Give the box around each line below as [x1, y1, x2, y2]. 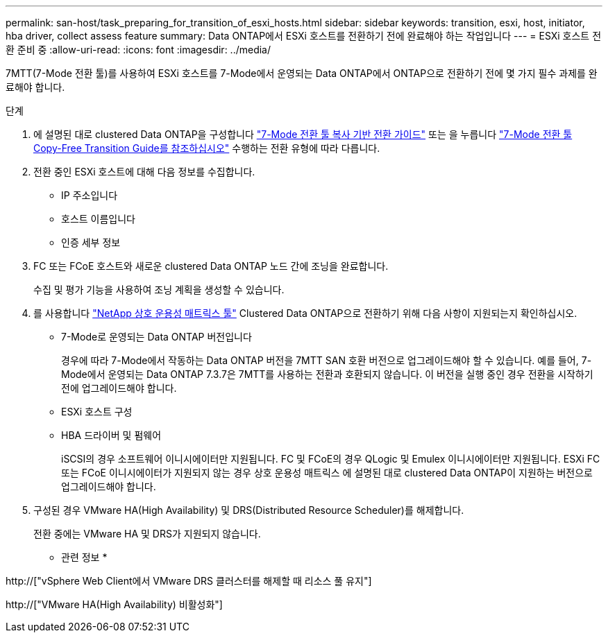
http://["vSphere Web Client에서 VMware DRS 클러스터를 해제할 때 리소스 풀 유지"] [6, 575, 372, 587]
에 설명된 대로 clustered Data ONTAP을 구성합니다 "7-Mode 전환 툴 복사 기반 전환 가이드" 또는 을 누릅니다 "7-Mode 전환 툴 [33, 128, 573, 140]
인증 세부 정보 [61, 236, 121, 248]
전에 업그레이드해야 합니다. [61, 382, 177, 394]
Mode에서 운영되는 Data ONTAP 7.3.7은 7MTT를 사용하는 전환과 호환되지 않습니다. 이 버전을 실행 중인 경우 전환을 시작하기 [61, 368, 593, 380]
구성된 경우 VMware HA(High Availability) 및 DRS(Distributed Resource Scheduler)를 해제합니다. [33, 504, 464, 516]
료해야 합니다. [6, 81, 65, 93]
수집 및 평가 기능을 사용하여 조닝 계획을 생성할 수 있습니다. [33, 284, 285, 295]
